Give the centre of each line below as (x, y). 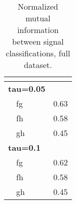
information (38, 30)
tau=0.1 (25, 147)
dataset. (38, 65)
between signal (38, 41)
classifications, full (38, 53)
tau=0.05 (27, 89)
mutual (38, 18)
